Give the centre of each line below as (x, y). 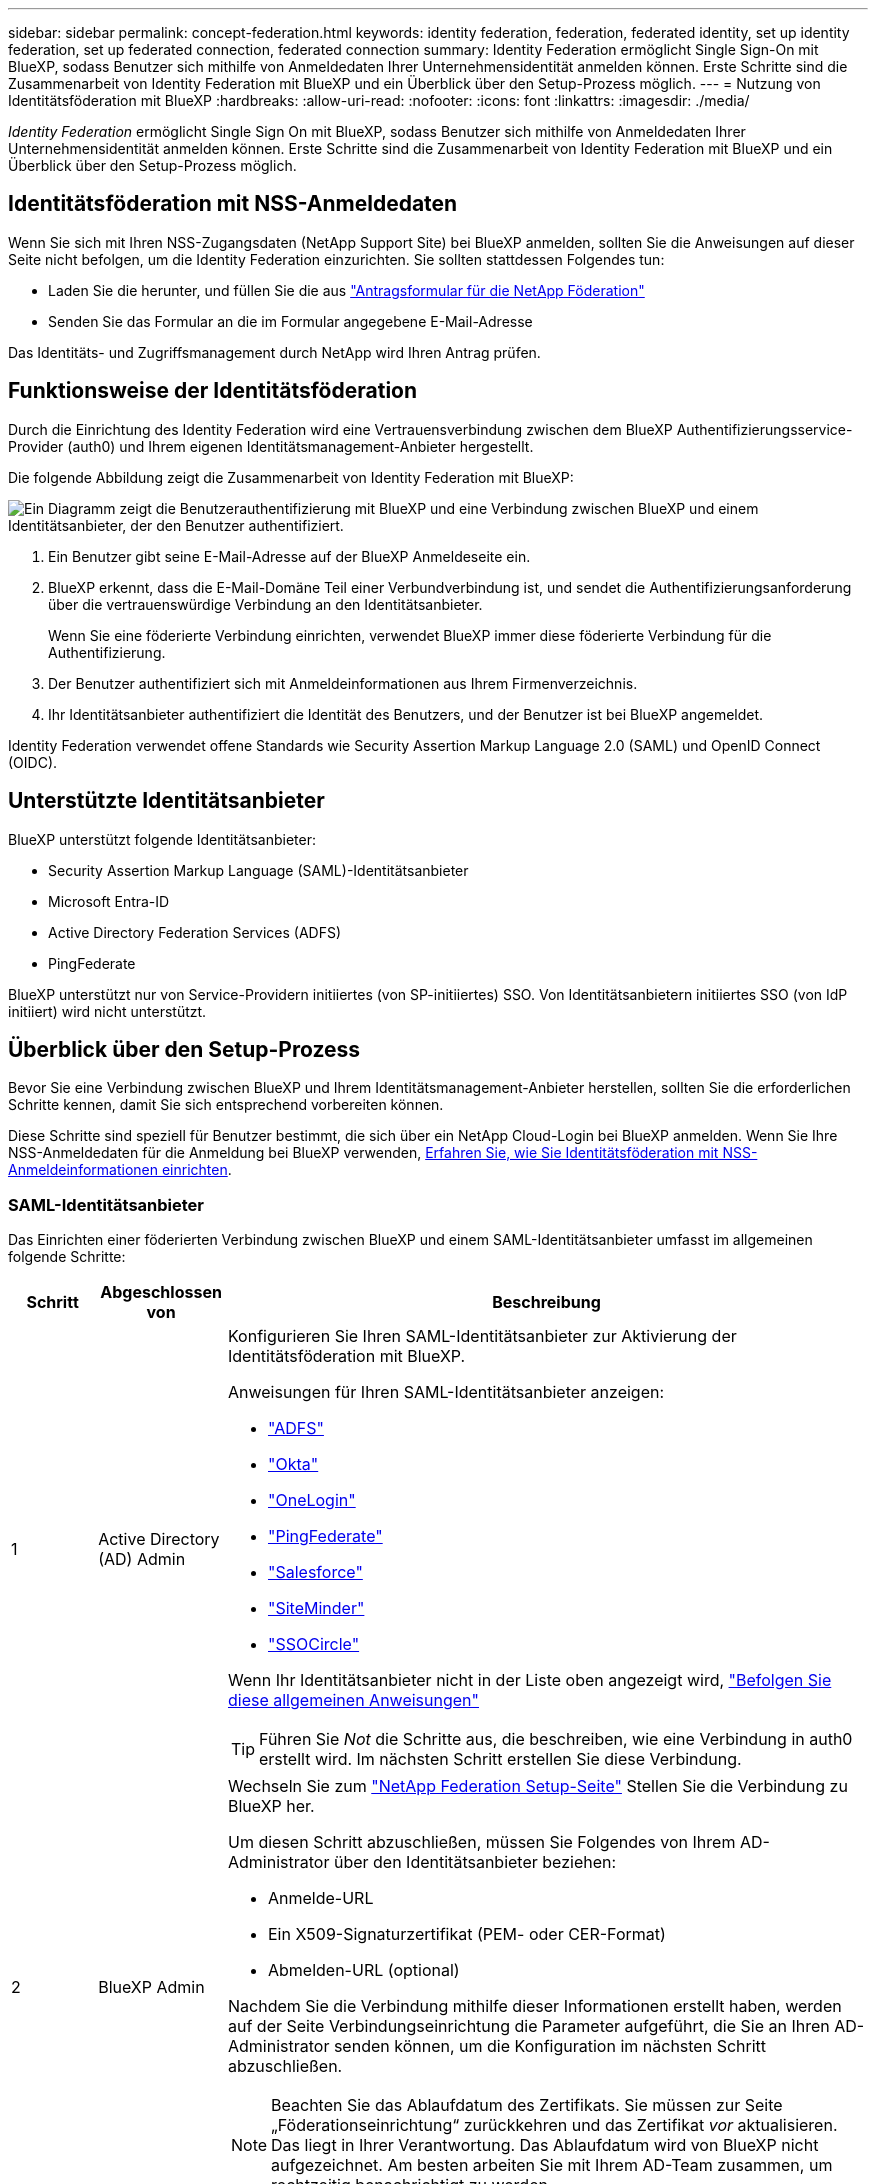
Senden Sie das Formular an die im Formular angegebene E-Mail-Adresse (290, 321)
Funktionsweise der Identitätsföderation (213, 391)
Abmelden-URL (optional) (363, 1970)
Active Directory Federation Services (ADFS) (195, 932)
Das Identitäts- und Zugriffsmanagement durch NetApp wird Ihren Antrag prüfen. (274, 352)
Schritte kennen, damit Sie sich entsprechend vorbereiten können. (226, 1105)
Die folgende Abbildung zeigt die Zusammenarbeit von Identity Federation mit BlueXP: (291, 477)
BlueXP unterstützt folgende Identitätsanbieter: (162, 839)
